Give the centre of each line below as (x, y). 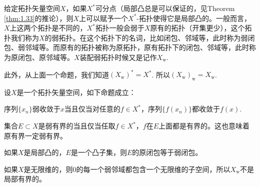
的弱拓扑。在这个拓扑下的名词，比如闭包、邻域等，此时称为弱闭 (150, 37)
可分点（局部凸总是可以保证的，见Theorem (165, 8)
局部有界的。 (25, 179)
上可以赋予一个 (104, 18)
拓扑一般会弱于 (120, 28)
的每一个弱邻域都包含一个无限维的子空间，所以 (153, 169)
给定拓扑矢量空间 (32, 8)
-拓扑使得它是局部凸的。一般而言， (194, 18)
